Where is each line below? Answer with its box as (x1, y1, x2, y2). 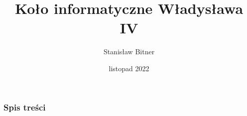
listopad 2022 (109, 63, 149, 73)
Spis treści (3, 101, 46, 113)
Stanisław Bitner (103, 46, 155, 57)
